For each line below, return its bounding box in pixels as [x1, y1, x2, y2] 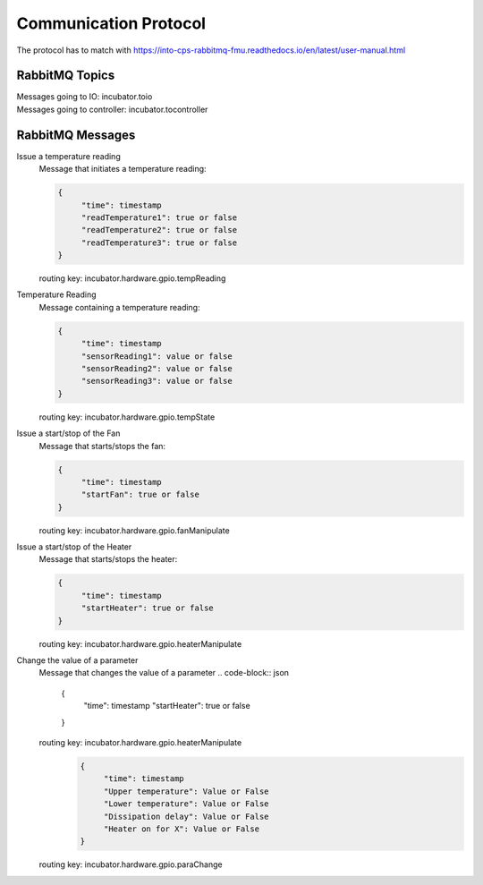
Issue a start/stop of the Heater [16, 541, 132, 552]
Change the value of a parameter [16, 655, 139, 666]
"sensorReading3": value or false [80, 376, 233, 387]
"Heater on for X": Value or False [103, 823, 259, 834]
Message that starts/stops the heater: [38, 554, 178, 565]
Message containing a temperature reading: [38, 302, 200, 312]
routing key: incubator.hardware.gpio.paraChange [38, 859, 223, 870]
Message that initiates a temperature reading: [38, 164, 207, 174]
